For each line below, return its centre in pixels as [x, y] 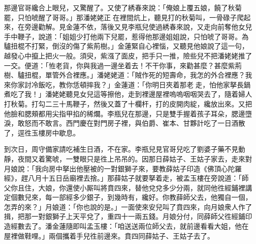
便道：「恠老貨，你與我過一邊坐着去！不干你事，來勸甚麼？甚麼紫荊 [133, 65]
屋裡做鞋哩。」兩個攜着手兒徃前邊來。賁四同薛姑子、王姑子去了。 [109, 235]
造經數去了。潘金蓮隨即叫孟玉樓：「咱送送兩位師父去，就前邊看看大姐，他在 [126, 226]
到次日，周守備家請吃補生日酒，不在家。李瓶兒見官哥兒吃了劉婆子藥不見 [121, 149]
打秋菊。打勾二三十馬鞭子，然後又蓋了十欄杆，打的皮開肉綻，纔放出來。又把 [128, 103]
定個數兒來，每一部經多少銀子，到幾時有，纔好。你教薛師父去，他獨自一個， [128, 197]
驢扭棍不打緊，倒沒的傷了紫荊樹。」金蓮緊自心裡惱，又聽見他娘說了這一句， [126, 46]
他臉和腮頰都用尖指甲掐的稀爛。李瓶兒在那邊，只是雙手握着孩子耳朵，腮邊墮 [128, 113]
